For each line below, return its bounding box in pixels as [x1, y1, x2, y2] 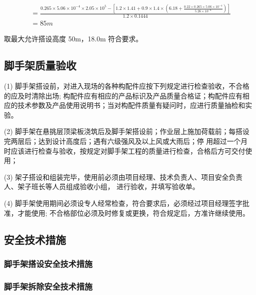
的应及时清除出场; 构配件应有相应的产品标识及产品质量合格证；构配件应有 [4, 90, 243, 100]
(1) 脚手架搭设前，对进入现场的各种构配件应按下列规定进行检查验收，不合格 [4, 81, 250, 91]
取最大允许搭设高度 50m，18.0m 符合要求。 [4, 33, 143, 44]
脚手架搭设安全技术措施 [4, 257, 93, 269]
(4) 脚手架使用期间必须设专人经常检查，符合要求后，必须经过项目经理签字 [4, 197, 243, 208]
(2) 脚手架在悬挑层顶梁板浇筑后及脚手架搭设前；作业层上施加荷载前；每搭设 [4, 126, 250, 136]
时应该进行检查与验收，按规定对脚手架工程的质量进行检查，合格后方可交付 [4, 145, 245, 156]
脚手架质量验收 [4, 58, 76, 73]
